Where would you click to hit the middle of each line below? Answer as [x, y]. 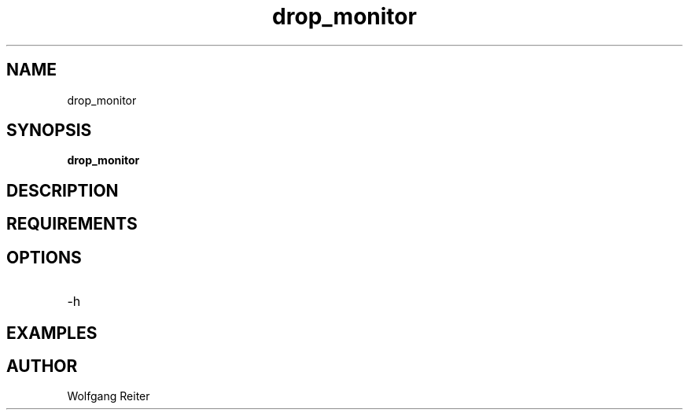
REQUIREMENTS [72, 224]
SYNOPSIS [49, 131]
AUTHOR [42, 366]
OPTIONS [44, 257]
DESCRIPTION [63, 190]
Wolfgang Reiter [109, 396]
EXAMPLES [52, 333]
